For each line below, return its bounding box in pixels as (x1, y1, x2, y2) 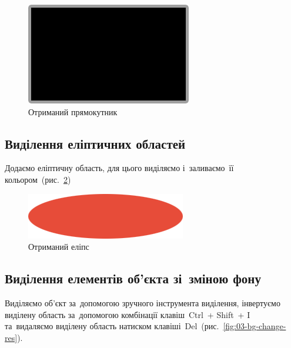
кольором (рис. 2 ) (5, 173, 71, 185)
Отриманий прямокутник (28, 105, 118, 118)
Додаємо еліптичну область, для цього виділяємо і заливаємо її (5, 162, 234, 174)
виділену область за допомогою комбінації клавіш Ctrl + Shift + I (5, 308, 250, 320)
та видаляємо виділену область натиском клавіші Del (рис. (5, 320, 219, 332)
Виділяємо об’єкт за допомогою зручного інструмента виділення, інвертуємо (5, 296, 280, 309)
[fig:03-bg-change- (223, 320, 286, 332)
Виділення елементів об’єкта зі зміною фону (5, 269, 261, 287)
